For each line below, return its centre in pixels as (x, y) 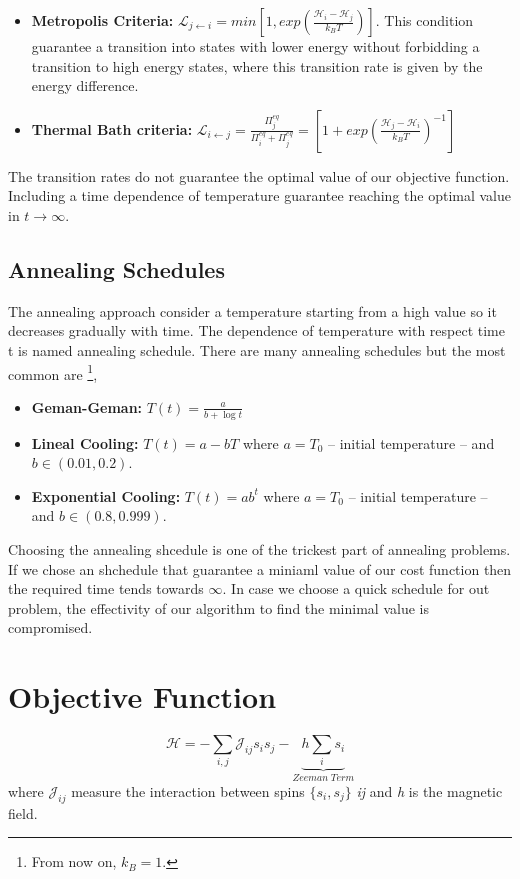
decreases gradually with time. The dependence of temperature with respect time (256, 330)
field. (23, 812)
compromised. (50, 627)
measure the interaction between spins (188, 790)
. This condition (424, 20)
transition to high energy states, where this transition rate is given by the (257, 65)
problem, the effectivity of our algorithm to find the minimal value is (218, 607)
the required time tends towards (106, 588)
